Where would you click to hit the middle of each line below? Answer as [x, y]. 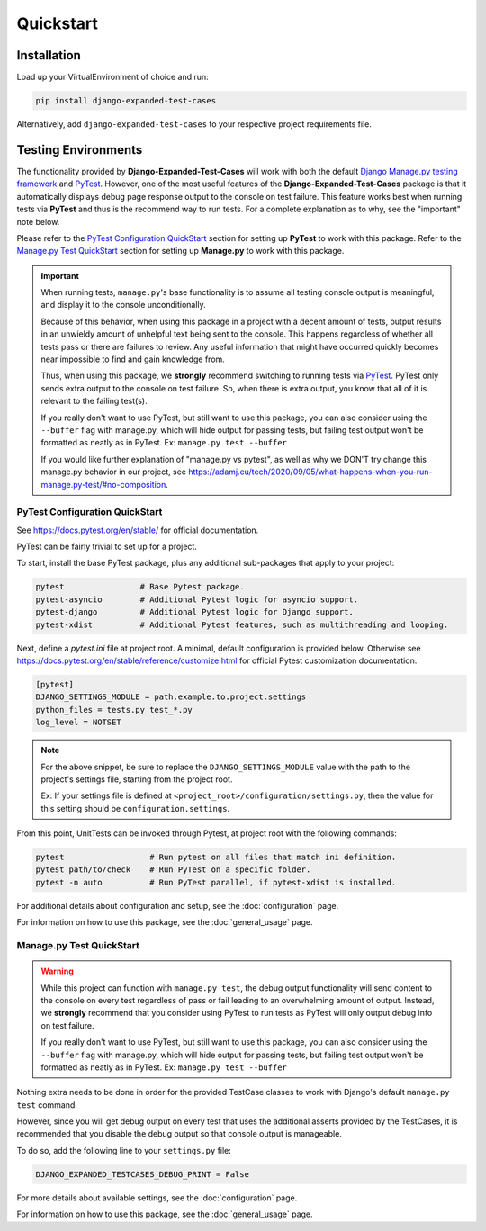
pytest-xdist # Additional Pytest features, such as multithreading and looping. [242, 624]
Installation [49, 55]
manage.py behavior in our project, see [113, 472]
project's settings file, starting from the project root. [137, 779]
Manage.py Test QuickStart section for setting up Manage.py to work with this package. [180, 251]
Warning [57, 971]
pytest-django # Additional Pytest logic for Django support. [195, 612]
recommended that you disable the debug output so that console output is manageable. [179, 1134]
